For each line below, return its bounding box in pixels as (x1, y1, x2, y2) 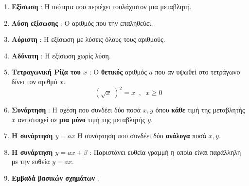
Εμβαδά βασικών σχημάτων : (11, 173, 99, 183)
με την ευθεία (11, 156, 50, 167)
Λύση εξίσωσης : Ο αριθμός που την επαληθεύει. (11, 18, 153, 28)
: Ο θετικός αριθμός (89, 67, 147, 77)
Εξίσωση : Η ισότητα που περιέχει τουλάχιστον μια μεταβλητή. (11, 1, 192, 11)
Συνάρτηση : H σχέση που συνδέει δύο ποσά (11, 105, 141, 115)
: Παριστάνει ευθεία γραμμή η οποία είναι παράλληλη (89, 147, 241, 157)
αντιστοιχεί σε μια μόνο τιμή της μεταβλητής (18, 114, 145, 124)
